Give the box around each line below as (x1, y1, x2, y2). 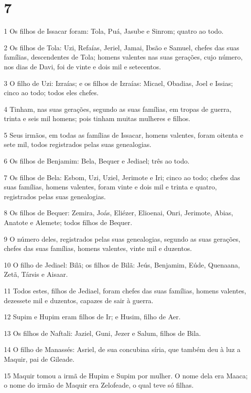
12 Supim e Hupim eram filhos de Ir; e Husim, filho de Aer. (4, 311, 181, 322)
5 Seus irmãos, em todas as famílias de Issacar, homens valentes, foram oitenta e (4, 129, 243, 140)
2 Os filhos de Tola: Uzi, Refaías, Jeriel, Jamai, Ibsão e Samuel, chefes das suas (4, 42, 239, 52)
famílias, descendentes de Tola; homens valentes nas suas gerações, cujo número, (4, 52, 243, 62)
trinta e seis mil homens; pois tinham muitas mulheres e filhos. (4, 113, 191, 124)
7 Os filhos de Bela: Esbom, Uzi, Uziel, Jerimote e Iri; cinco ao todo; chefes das (4, 172, 240, 182)
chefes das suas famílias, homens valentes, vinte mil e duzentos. (4, 243, 192, 253)
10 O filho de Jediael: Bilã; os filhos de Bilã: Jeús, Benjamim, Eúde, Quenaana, (4, 259, 240, 269)
